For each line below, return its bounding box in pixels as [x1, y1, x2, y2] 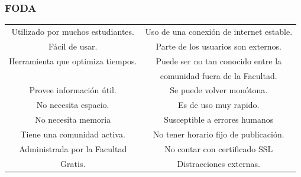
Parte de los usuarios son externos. [156, 40, 281, 52]
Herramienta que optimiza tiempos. [9, 54, 137, 67]
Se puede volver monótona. [170, 84, 268, 96]
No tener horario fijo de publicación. [153, 127, 284, 140]
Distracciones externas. [177, 157, 260, 169]
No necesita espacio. [36, 99, 109, 111]
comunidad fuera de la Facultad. [160, 69, 277, 81]
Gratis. [60, 157, 86, 169]
